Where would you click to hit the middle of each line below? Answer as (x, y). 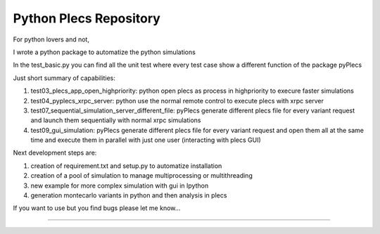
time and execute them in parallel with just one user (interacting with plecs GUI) (146, 140)
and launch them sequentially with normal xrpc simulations (116, 120)
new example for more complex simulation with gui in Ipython (120, 186)
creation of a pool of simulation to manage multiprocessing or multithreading (141, 176)
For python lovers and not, (51, 39)
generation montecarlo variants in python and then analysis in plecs (129, 195)
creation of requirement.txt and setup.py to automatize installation (126, 166)
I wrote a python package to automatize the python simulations (104, 52)
